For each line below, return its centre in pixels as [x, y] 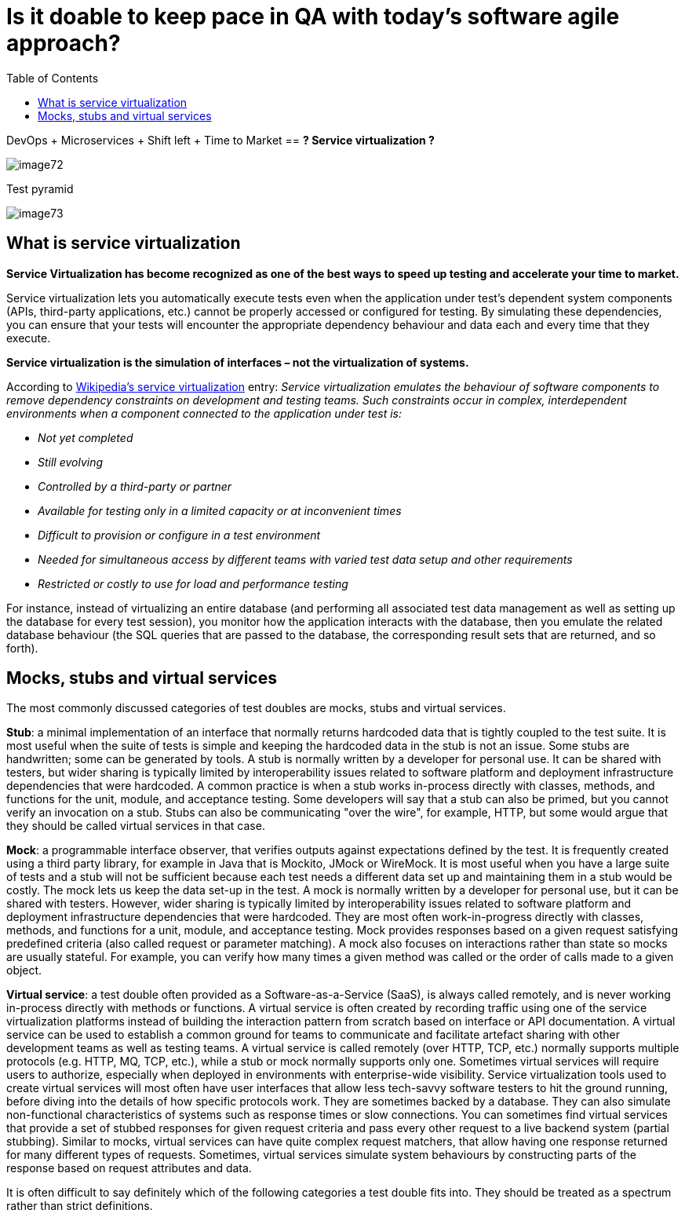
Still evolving [71, 462]
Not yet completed [86, 437]
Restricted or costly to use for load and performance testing [193, 583]
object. [24, 970]
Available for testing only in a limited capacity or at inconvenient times [220, 510]
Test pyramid [40, 188]
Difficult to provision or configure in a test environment [179, 535]
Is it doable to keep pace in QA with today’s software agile [313, 16]
